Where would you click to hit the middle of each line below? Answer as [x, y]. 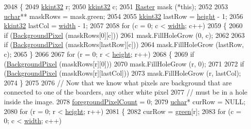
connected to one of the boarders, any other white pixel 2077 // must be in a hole [126, 92]
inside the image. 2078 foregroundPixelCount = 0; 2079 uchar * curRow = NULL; [125, 101]
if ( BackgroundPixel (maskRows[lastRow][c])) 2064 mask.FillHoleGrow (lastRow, [124, 44]
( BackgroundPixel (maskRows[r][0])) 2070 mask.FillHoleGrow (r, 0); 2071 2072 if [124, 63]
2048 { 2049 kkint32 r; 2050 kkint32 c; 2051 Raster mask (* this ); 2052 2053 [116, 6]
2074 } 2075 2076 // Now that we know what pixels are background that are [118, 82]
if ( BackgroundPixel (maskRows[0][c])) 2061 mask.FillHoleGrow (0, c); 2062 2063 [125, 35]
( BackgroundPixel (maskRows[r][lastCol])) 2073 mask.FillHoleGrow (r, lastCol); [123, 73]
